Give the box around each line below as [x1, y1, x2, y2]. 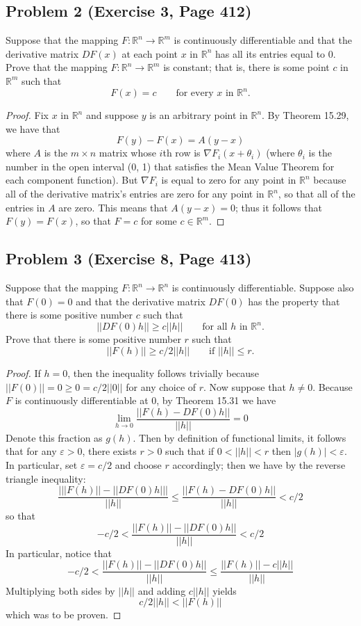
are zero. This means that [58, 200, 168, 214]
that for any [6, 444, 57, 458]
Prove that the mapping [6, 60, 108, 74]
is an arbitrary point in [149, 108, 248, 122]
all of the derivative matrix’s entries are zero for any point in [6, 186, 265, 201]
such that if [165, 444, 215, 458]
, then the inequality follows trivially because [67, 365, 259, 380]
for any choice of [126, 379, 196, 394]
